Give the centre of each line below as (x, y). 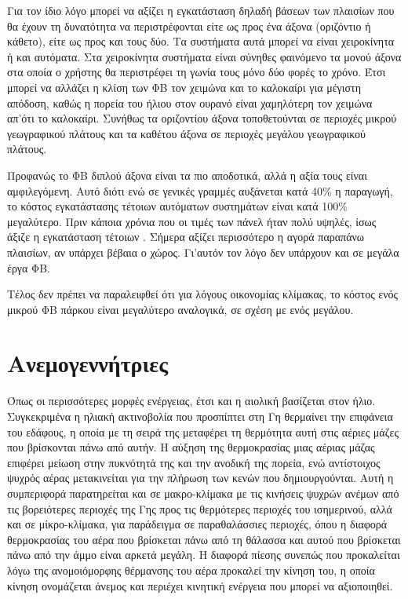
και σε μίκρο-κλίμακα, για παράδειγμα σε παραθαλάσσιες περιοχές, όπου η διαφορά (197, 524)
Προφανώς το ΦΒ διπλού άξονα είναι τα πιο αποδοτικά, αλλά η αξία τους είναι (187, 175)
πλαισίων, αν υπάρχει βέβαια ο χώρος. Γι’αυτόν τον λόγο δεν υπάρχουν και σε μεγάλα (203, 252)
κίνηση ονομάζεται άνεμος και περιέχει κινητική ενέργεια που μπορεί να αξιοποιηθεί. (200, 585)
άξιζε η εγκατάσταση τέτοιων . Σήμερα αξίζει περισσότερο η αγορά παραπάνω (186, 237)
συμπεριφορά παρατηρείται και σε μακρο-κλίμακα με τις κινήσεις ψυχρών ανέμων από (203, 493)
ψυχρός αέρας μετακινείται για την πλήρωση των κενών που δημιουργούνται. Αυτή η (200, 478)
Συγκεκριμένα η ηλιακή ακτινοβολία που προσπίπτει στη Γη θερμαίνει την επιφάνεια (200, 416)
